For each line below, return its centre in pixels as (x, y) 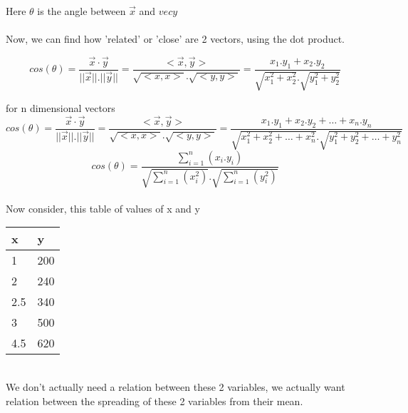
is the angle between (82, 10)
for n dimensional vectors (61, 107)
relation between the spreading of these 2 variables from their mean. (155, 401)
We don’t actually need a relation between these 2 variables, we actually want (176, 387)
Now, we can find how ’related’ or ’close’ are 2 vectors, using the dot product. (176, 38)
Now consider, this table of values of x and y (103, 208)
